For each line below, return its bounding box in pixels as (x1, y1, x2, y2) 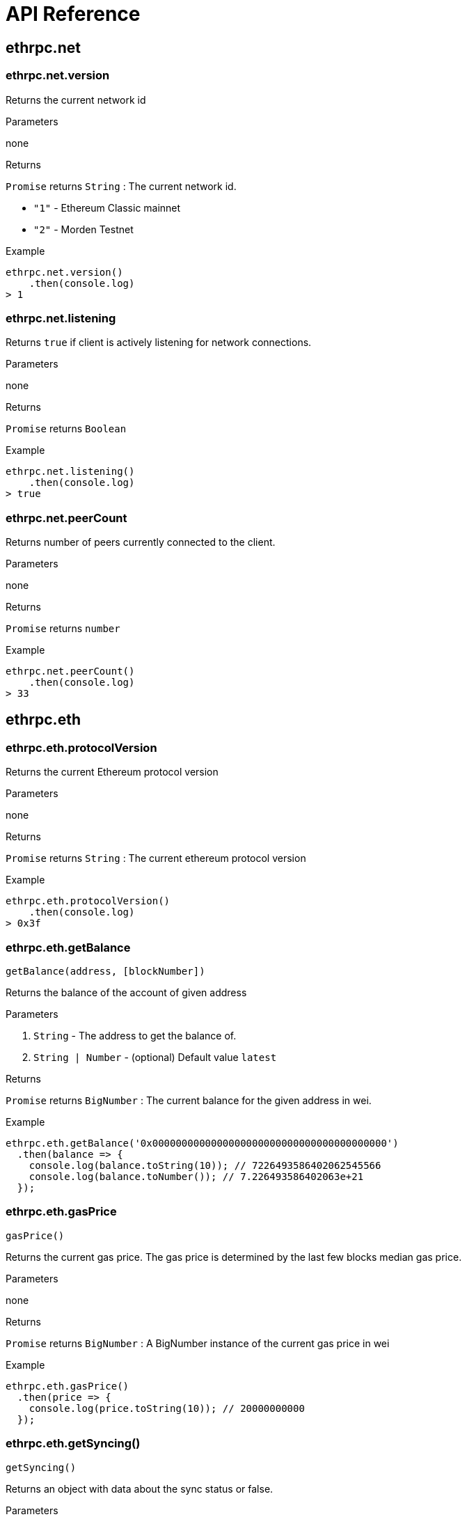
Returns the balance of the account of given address (6, 987, 247, 999)
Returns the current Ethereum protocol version (6, 766, 219, 778)
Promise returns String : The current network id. (6, 180, 237, 192)
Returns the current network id (6, 93, 146, 106)
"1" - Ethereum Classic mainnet (33, 201, 181, 214)
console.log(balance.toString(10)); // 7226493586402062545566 (29, 1160, 381, 1172)
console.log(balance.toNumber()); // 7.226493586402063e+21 (29, 1171, 364, 1183)
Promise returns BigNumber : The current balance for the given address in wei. (6, 1094, 372, 1107)
